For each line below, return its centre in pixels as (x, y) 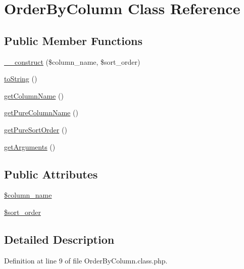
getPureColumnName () (41, 113)
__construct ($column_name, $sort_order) (72, 61)
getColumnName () (34, 95)
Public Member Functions (73, 40)
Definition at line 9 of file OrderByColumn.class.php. (86, 260)
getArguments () (30, 146)
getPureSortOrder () (36, 129)
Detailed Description (59, 239)
